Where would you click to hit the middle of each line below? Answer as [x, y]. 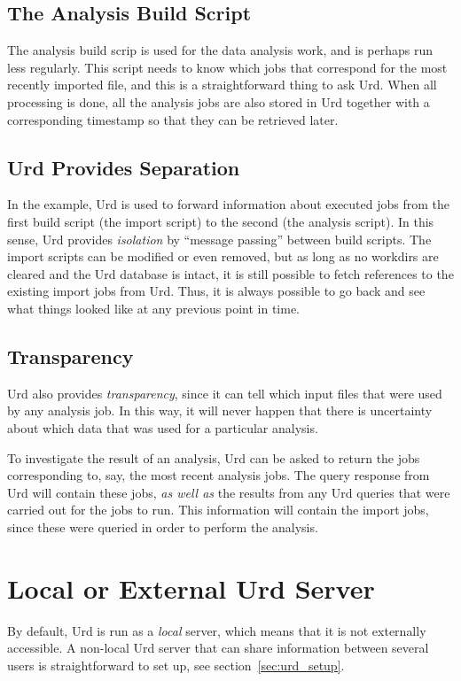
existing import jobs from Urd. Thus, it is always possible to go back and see [216, 291]
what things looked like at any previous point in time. [153, 308]
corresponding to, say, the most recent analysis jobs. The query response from [219, 475]
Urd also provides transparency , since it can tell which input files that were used [225, 393]
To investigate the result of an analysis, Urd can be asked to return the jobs [214, 457]
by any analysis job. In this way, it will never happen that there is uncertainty [220, 410]
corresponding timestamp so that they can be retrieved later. [173, 119]
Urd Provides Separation [124, 167]
